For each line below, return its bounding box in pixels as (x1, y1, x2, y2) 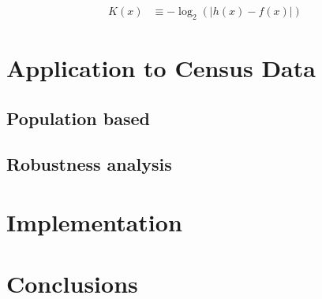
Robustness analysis (6, 152, 172, 176)
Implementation (6, 205, 182, 238)
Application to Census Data (6, 52, 316, 84)
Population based (6, 105, 150, 130)
